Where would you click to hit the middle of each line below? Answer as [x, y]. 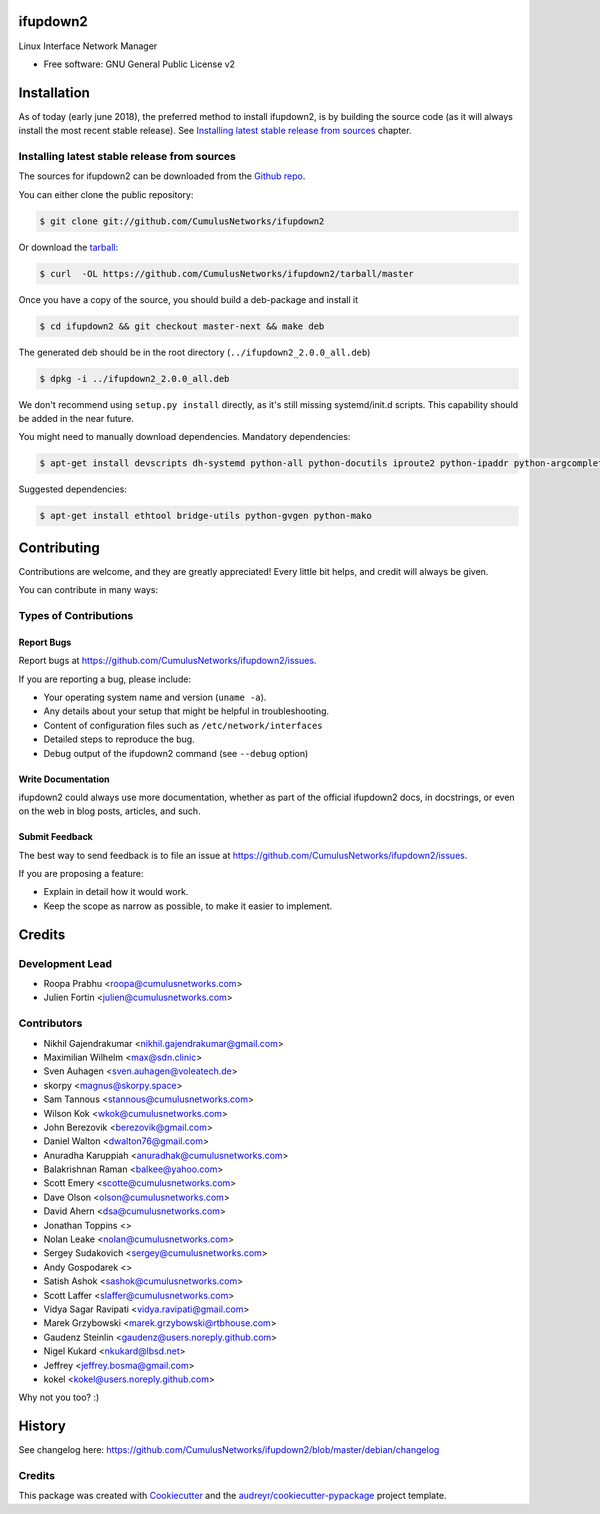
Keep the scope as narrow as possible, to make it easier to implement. [188, 906]
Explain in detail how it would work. [116, 892]
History [42, 1426]
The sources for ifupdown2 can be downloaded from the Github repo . [162, 176]
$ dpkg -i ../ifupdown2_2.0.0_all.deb [134, 378]
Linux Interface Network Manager [88, 46]
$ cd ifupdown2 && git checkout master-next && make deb [182, 326]
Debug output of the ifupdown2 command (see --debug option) [176, 753]
